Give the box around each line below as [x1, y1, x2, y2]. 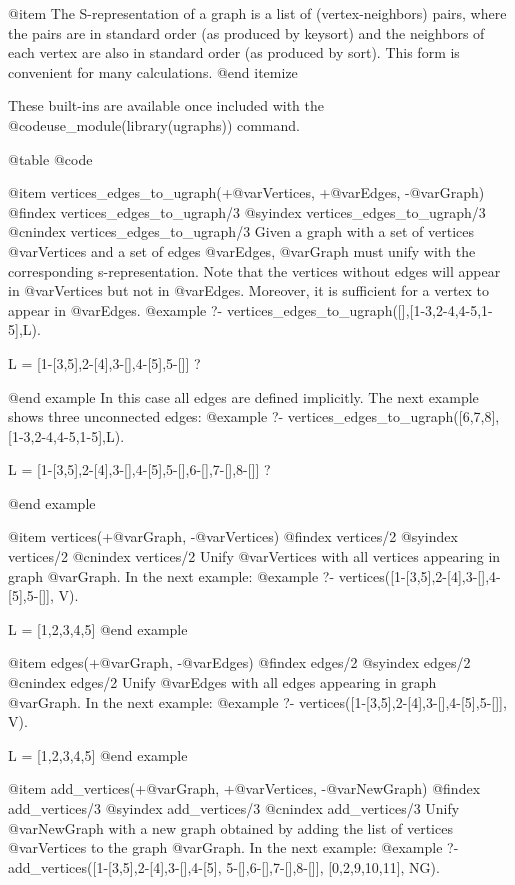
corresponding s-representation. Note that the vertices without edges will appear [8, 260, 501, 281]
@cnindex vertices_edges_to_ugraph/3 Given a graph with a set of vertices [8, 221, 475, 242]
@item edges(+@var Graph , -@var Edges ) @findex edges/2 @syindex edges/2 [8, 652, 471, 673]
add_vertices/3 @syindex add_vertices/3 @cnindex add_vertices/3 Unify [8, 798, 460, 818]
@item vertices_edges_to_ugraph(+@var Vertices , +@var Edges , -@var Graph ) [8, 182, 485, 203]
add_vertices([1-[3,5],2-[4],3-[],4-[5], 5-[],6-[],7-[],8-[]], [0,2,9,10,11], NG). [8, 856, 440, 877]
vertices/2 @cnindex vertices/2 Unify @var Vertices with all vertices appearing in [8, 546, 501, 567]
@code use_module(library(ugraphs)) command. [8, 114, 300, 135]
